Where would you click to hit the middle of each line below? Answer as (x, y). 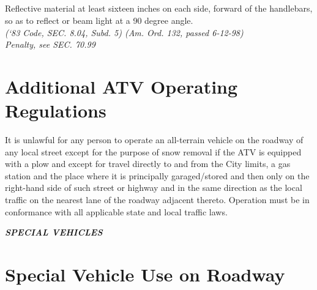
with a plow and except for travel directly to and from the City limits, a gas (148, 164)
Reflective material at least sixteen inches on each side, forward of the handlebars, (159, 8)
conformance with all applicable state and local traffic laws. (116, 211)
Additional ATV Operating (121, 86)
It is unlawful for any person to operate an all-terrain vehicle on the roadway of (154, 140)
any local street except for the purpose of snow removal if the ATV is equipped (153, 151)
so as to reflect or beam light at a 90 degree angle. (99, 20)
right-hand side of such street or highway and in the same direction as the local (154, 188)
